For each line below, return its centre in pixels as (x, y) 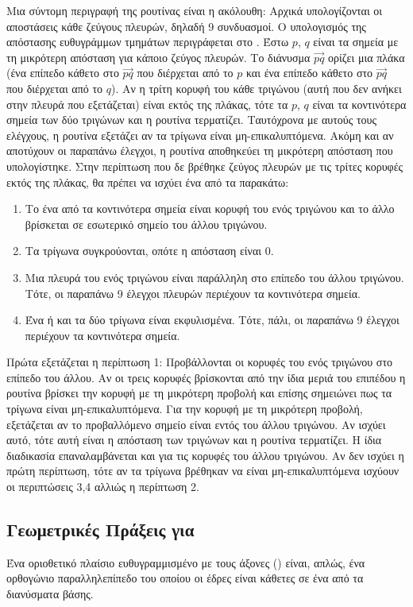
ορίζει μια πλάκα (367, 57)
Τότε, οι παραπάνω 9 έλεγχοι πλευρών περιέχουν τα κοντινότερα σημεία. (193, 293)
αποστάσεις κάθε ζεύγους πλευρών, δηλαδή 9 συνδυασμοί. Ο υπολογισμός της (186, 26)
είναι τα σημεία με (356, 42)
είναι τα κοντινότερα (359, 104)
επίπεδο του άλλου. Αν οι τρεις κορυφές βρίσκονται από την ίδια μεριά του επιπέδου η (206, 377)
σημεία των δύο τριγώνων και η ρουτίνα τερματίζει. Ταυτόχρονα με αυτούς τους (192, 120)
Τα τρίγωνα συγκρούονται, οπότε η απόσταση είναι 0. (149, 251)
